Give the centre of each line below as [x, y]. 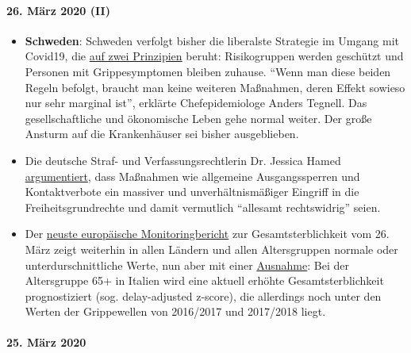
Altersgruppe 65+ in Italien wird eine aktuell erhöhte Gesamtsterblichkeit [204, 280]
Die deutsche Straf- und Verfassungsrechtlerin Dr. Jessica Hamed [183, 160]
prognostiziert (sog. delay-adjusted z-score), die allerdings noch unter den [203, 295]
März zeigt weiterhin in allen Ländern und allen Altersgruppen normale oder [211, 249]
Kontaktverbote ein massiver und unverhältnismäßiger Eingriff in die [192, 192]
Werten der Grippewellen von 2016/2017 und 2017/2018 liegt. [175, 311]
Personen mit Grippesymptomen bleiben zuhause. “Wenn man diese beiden [208, 71]
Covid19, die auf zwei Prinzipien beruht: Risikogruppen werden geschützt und [214, 56]
